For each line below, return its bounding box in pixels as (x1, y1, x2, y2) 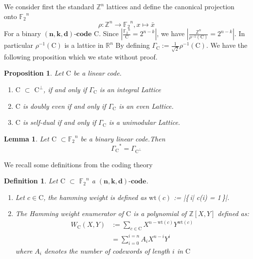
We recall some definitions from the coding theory (4, 159, 153, 169)
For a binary (4, 28, 41, 39)
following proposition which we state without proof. (4, 51, 158, 61)
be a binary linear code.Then (80, 133, 165, 143)
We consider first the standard (4, 1, 94, 11)
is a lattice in (64, 40, 104, 50)
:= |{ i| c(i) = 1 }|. (174, 192, 230, 202)
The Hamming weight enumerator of (15, 208, 124, 219)
